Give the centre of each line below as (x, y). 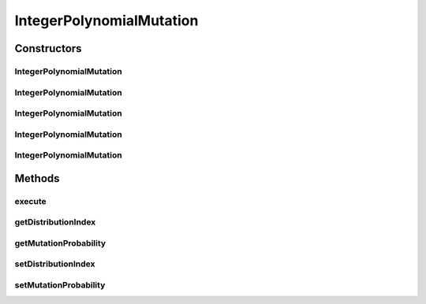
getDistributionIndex (55, 222)
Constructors (48, 48)
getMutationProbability (60, 243)
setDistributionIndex (55, 264)
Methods (37, 178)
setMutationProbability (60, 285)
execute (30, 201)
